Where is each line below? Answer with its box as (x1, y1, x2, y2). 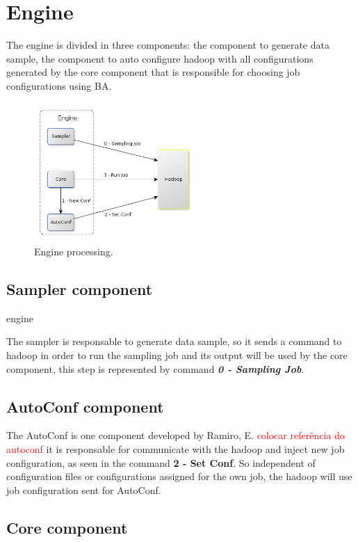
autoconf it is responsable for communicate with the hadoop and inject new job (6, 442, 345, 456)
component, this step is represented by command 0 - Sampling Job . (6, 361, 304, 376)
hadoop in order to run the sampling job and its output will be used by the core (6, 348, 348, 362)
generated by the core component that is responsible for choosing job (6, 65, 300, 79)
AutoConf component (6, 395, 164, 417)
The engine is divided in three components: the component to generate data (6, 38, 329, 52)
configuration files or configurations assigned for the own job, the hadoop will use (6, 469, 352, 484)
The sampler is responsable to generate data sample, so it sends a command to (6, 334, 342, 349)
